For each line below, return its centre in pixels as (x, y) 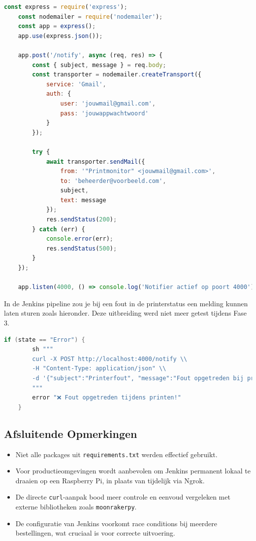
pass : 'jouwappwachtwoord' (104, 113)
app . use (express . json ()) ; (60, 36)
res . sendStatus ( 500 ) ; (81, 248)
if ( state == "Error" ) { (45, 340)
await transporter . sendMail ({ (96, 162)
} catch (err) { (59, 229)
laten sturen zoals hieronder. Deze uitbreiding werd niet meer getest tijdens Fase (125, 313)
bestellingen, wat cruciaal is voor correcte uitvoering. (95, 533)
